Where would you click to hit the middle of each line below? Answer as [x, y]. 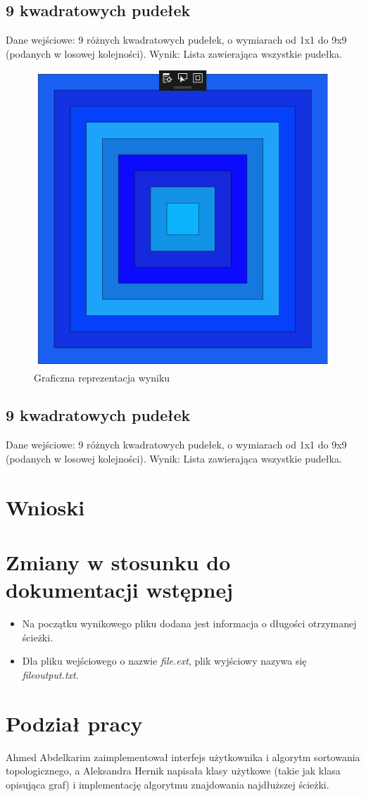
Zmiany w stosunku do [118, 562]
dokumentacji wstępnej [120, 590]
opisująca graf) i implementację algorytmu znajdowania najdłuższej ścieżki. [168, 784]
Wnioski [45, 507]
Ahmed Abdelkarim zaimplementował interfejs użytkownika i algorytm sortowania [183, 757]
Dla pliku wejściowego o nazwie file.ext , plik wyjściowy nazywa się [164, 661]
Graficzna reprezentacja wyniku [102, 377]
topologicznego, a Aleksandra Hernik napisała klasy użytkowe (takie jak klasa [173, 771]
